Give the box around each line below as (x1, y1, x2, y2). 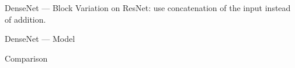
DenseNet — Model (5, 33, 75, 45)
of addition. (5, 13, 46, 25)
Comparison (5, 52, 48, 64)
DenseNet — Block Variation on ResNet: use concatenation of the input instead (5, 2, 291, 13)
